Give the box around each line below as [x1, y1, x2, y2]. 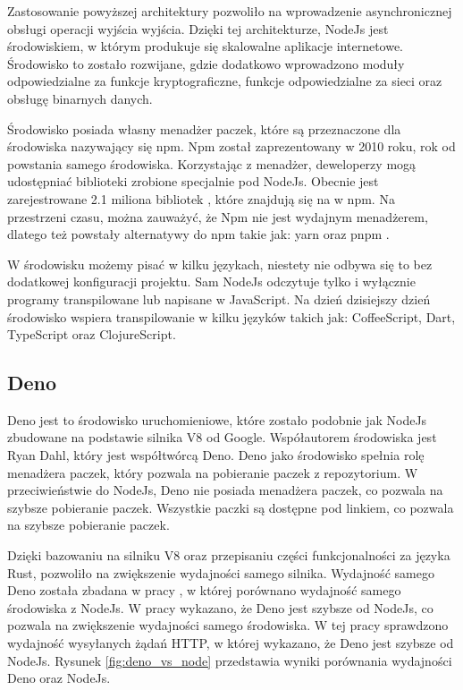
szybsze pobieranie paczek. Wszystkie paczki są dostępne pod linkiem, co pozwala [7, 498, 454, 516]
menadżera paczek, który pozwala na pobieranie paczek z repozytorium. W [7, 463, 418, 481]
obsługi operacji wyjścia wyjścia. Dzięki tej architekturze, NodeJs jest [7, 19, 389, 38]
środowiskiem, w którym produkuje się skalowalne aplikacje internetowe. [7, 37, 404, 55]
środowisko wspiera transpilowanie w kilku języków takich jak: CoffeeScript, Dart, [7, 307, 456, 326]
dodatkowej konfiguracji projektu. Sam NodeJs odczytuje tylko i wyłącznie [7, 272, 416, 291]
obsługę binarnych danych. [7, 89, 153, 107]
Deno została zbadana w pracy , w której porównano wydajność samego [7, 581, 401, 600]
